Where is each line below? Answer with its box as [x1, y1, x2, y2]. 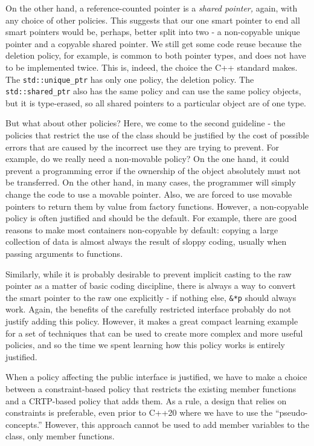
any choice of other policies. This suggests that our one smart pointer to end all [5, 13, 300, 26]
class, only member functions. [5, 430, 115, 442]
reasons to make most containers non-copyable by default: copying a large [5, 223, 278, 236]
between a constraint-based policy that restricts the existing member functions [5, 383, 296, 395]
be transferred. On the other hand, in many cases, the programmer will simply [5, 176, 296, 189]
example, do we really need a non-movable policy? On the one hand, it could [5, 152, 289, 165]
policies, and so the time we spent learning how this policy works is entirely [5, 338, 285, 351]
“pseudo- [275, 406, 308, 419]
